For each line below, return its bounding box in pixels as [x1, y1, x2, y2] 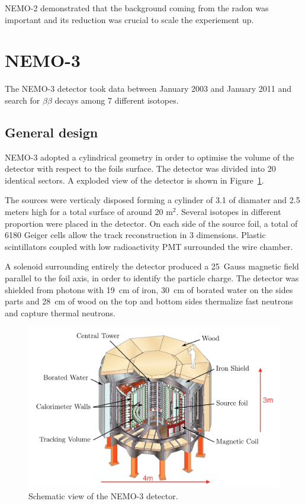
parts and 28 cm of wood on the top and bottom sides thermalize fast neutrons [5, 295, 293, 307]
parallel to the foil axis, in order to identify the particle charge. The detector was [5, 272, 299, 284]
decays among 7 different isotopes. [54, 94, 179, 106]
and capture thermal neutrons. [5, 306, 115, 319]
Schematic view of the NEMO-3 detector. [28, 490, 178, 502]
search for [5, 94, 40, 106]
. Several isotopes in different [176, 206, 281, 218]
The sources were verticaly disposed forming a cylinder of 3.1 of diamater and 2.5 [5, 194, 300, 206]
